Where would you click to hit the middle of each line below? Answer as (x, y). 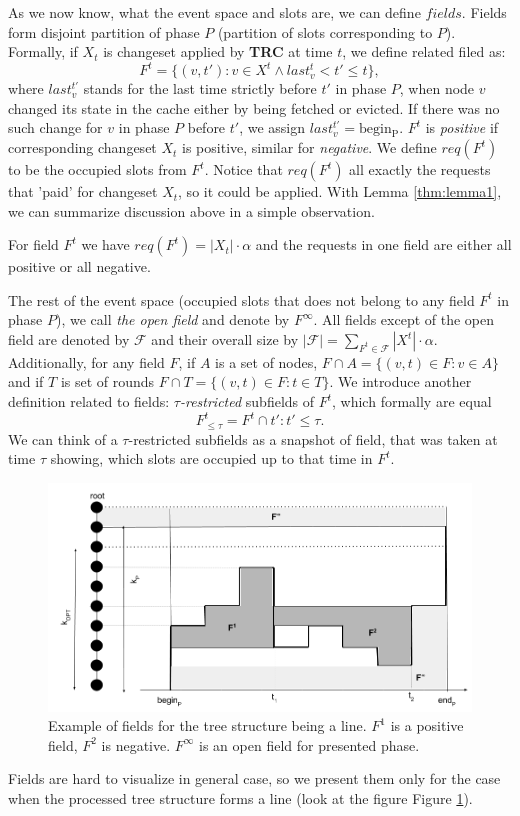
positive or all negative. (79, 266)
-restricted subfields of (247, 401)
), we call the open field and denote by (172, 319)
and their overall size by (225, 339)
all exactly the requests (420, 169)
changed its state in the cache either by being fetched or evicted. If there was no (254, 107)
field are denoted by (69, 339)
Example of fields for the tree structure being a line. (207, 725)
